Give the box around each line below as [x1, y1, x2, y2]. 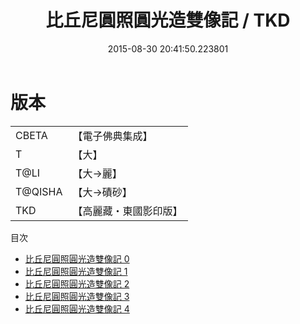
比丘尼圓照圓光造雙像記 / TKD [45, 9, 291, 32]
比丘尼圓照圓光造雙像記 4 [24, 302, 130, 315]
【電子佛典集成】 [72, 129, 153, 143]
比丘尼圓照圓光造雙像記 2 [24, 277, 130, 290]
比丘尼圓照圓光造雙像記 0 [24, 252, 130, 265]
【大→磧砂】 [72, 185, 133, 199]
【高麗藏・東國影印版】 [72, 204, 183, 218]
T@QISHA [15, 184, 63, 198]
